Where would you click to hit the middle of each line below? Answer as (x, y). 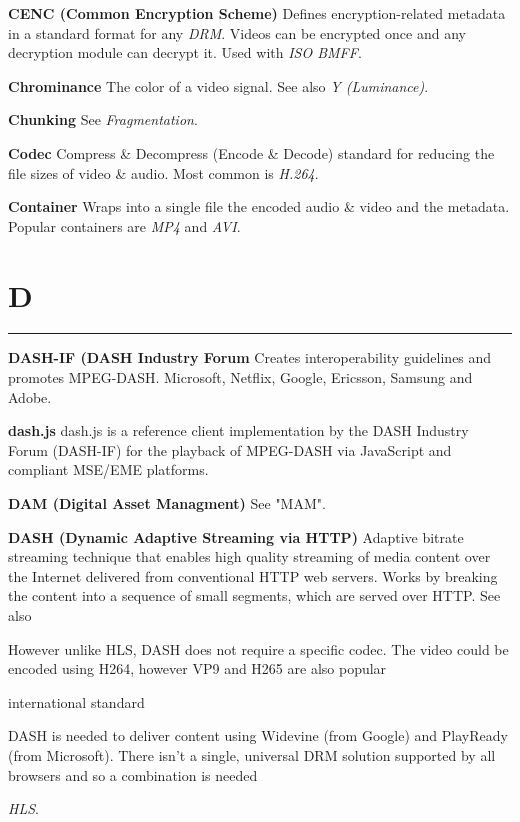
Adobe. (30, 396)
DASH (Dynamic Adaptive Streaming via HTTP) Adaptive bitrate (236, 536)
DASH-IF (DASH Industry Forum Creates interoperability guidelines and (250, 357)
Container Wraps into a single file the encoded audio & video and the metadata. (259, 206)
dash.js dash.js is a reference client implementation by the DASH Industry (238, 430)
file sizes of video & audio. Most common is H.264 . (163, 172)
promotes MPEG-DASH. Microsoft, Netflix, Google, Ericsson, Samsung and (240, 377)
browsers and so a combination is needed (133, 774)
